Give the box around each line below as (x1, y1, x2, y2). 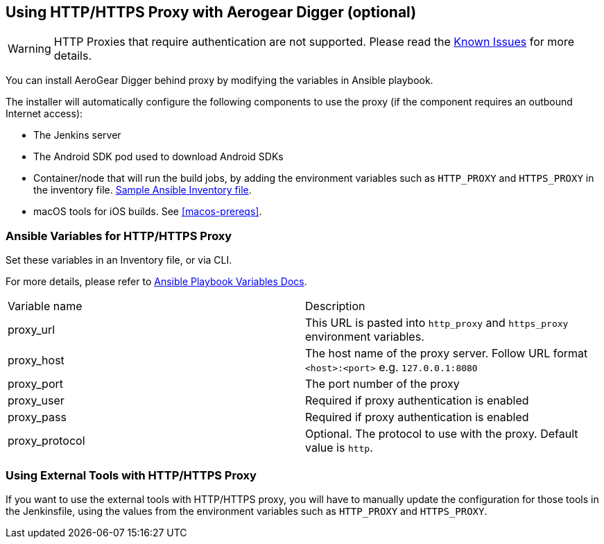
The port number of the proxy (305, 377, 460, 391)
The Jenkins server (33, 129, 121, 142)
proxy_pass (8, 410, 67, 425)
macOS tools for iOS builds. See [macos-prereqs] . (33, 205, 262, 218)
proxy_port (8, 377, 63, 391)
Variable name (8, 299, 83, 314)
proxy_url (8, 323, 55, 337)
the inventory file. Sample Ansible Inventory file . (33, 184, 252, 196)
